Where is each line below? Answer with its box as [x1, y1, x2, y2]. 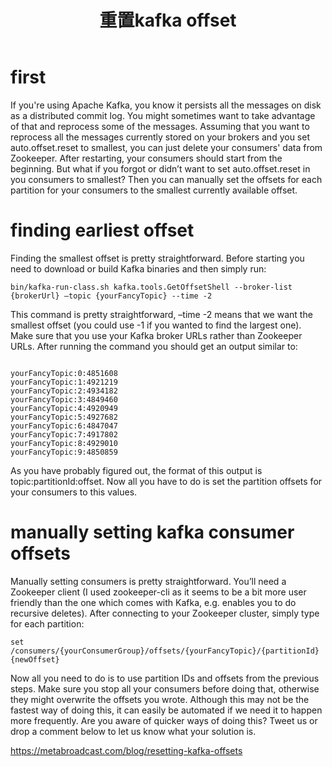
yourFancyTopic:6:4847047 [10, 421, 118, 431]
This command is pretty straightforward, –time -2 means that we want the [10, 308, 313, 320]
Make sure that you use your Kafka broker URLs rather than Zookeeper [10, 329, 303, 341]
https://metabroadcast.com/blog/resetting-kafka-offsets [10, 744, 243, 756]
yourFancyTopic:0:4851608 [10, 368, 118, 378]
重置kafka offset [99, 9, 237, 32]
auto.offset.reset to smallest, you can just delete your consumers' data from [10, 141, 323, 153]
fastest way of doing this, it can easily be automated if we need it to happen [10, 704, 323, 716]
